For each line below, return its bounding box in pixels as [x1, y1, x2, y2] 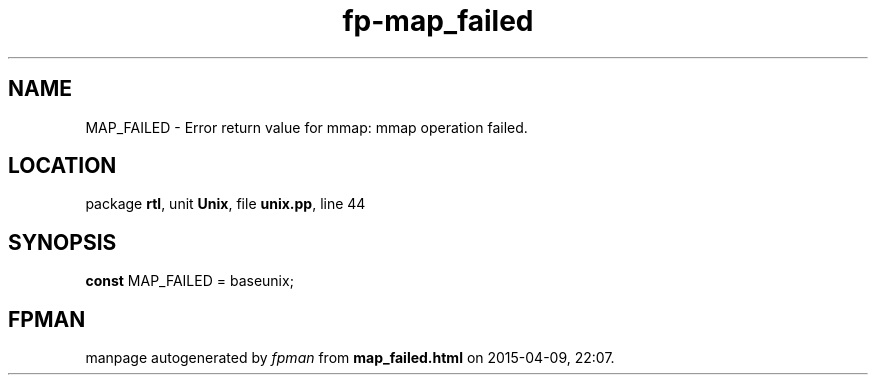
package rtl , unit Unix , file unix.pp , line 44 [85, 195, 366, 213]
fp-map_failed [342, 4, 534, 38]
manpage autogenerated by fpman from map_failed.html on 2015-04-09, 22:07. [85, 349, 615, 367]
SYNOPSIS [8, 229, 117, 255]
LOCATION [8, 153, 117, 179]
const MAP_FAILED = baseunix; [85, 272, 294, 290]
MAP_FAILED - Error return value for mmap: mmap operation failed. [85, 118, 528, 136]
